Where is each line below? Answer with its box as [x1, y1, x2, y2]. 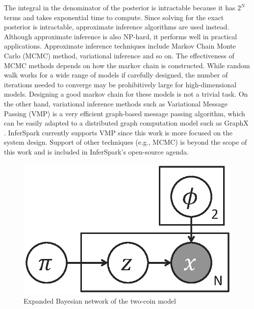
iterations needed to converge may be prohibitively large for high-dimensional [4, 79, 237, 89]
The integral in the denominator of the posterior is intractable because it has [4, 2, 235, 12]
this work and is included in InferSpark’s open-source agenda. [4, 146, 189, 156]
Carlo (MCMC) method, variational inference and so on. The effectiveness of [4, 50, 234, 60]
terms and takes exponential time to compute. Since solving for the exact [4, 12, 224, 22]
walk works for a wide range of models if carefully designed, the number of [4, 70, 228, 80]
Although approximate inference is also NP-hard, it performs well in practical [4, 31, 237, 41]
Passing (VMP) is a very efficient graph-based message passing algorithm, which [4, 108, 245, 118]
